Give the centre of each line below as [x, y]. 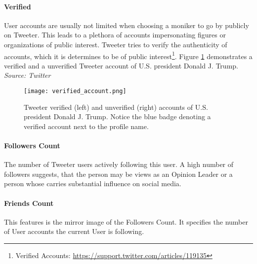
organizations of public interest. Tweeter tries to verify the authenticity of [116, 44]
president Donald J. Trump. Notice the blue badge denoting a [117, 116]
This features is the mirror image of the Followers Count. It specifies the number [126, 221]
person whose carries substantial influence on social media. [93, 183]
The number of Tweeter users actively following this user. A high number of [119, 164]
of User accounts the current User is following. [74, 231]
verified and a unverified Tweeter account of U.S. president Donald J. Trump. [121, 65]
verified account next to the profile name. [86, 126]
